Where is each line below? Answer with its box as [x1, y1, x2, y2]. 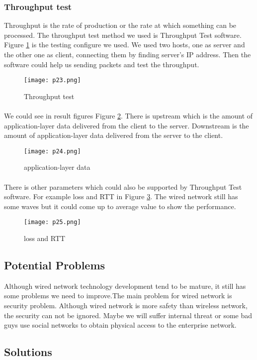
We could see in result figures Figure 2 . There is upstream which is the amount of [4, 111, 253, 121]
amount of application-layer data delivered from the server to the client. [4, 130, 223, 140]
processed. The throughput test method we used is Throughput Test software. [4, 29, 242, 40]
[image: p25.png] [24, 219, 81, 226]
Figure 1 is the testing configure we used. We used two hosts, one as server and [4, 39, 245, 50]
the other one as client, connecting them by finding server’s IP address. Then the [4, 49, 251, 59]
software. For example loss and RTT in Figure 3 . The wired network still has [4, 191, 238, 202]
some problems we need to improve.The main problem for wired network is [4, 290, 232, 301]
